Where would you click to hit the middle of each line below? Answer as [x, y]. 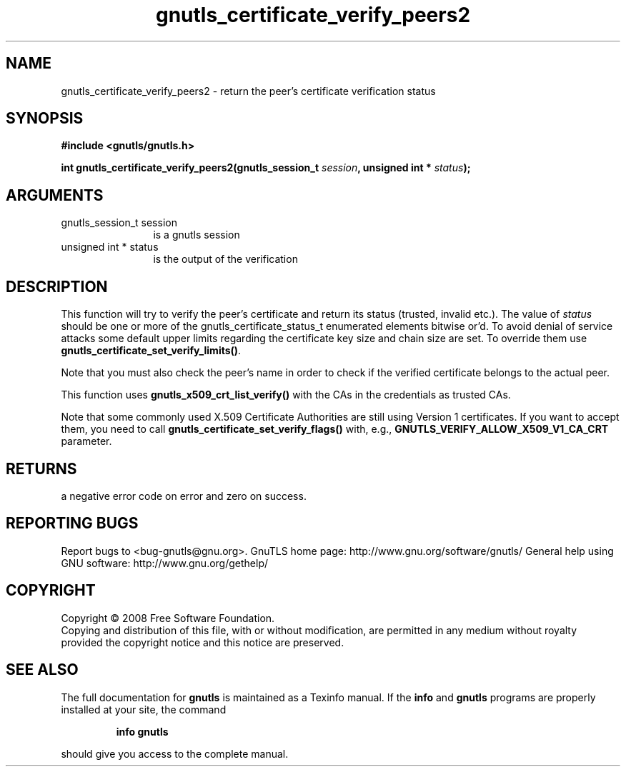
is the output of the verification [225, 259]
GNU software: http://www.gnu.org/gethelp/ [165, 563]
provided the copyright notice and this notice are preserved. [203, 642]
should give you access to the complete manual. [175, 753]
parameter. [86, 441]
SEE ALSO [42, 670]
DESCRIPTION [57, 286]
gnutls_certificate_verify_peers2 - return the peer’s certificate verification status [248, 91]
